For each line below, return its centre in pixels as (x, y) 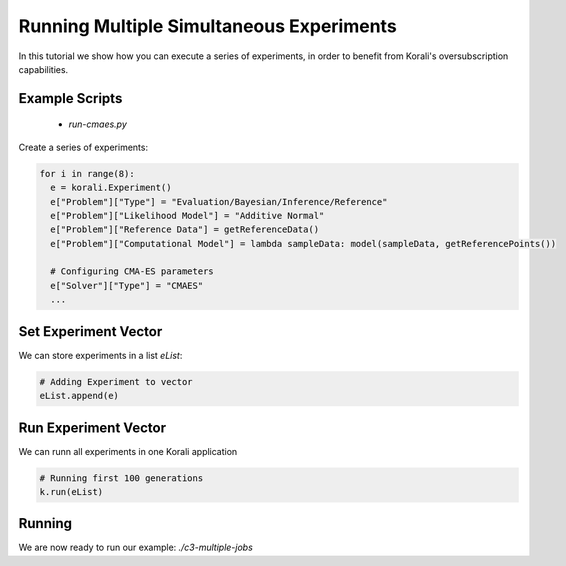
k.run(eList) (71, 491)
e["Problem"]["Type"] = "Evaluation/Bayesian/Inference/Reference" (219, 201)
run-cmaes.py (97, 124)
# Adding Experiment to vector (116, 381)
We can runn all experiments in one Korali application (128, 451)
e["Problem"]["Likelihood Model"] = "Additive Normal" (187, 215)
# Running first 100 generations (121, 478)
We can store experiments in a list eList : (100, 355)
